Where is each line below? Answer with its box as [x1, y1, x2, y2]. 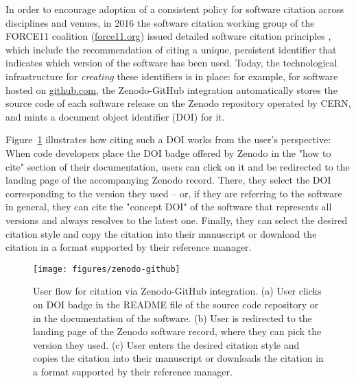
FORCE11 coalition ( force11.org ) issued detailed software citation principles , [5, 29, 331, 43]
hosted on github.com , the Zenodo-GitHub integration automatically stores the [5, 82, 337, 97]
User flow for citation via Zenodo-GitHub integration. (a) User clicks [33, 284, 322, 298]
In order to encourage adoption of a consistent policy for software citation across [5, 2, 344, 16]
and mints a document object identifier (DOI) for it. [5, 109, 225, 123]
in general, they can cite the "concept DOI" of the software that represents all [5, 199, 332, 214]
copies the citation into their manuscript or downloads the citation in [33, 351, 324, 365]
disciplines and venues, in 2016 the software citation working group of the [5, 15, 315, 29]
